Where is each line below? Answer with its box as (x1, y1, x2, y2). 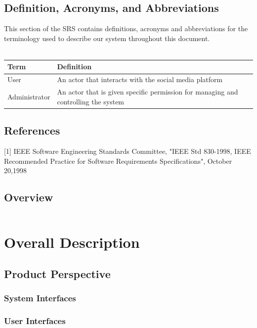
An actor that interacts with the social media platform (57, 74, 223, 85)
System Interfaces (4, 292, 76, 304)
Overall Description (4, 232, 140, 252)
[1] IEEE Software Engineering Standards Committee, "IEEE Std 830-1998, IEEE (4, 146, 251, 156)
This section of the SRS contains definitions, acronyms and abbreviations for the (4, 23, 248, 34)
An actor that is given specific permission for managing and (57, 87, 238, 97)
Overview (4, 189, 53, 205)
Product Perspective (4, 266, 111, 281)
